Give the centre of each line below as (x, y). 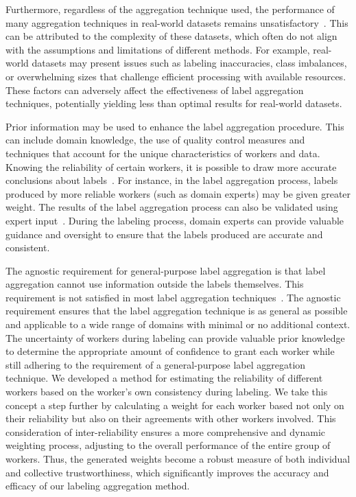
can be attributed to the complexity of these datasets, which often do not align (171, 36)
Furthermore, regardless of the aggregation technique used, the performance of (170, 9)
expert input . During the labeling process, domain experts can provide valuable (175, 220)
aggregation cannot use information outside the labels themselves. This (155, 284)
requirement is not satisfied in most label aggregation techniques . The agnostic (173, 297)
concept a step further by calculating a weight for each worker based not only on (175, 405)
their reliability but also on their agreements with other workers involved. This (171, 418)
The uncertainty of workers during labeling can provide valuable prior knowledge (175, 337)
